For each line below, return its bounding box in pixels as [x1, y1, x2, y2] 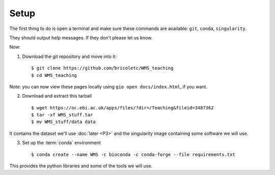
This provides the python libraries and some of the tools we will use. [9, 163, 153, 169]
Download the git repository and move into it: [22, 53, 117, 60]
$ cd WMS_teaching [31, 72, 77, 78]
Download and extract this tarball [22, 93, 92, 99]
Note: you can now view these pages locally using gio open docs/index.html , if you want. [9, 83, 207, 90]
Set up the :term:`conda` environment [22, 140, 101, 146]
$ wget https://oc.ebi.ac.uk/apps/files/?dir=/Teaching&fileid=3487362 [31, 105, 214, 110]
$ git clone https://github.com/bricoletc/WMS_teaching [31, 65, 174, 71]
